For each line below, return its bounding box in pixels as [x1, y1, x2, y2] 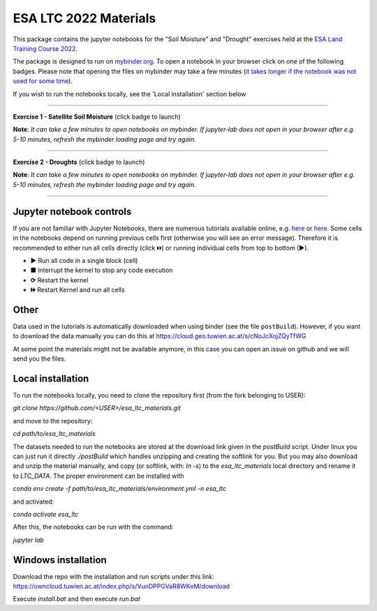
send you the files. [13, 354, 66, 363]
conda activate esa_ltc [13, 510, 79, 518]
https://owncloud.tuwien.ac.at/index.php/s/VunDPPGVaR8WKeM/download [13, 582, 230, 591]
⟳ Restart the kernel [30, 276, 89, 284]
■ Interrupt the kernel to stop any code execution [30, 266, 173, 275]
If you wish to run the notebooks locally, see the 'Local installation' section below [13, 89, 246, 98]
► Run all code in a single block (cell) [30, 256, 138, 264]
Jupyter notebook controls [13, 206, 132, 218]
